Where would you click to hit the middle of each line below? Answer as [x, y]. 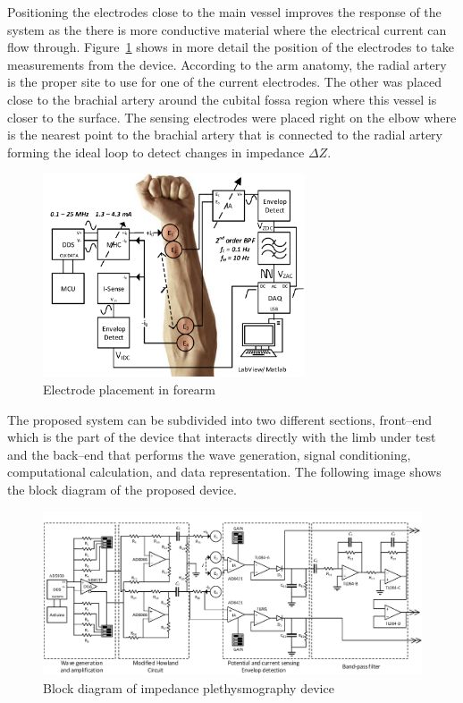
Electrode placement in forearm [129, 389]
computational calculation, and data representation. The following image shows [224, 472]
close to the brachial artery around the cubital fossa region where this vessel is [222, 99]
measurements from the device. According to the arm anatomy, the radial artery [227, 64]
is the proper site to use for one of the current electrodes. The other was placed [224, 82]
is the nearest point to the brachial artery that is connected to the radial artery [225, 135]
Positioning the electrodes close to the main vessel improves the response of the [224, 12]
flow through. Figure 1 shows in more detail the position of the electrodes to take [231, 47]
